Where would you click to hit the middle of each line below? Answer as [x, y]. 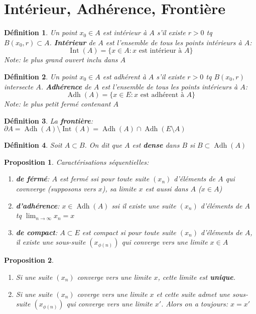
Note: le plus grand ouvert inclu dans [61, 60]
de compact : [37, 232]
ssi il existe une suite [144, 205]
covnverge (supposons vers [56, 189]
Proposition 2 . [29, 260]
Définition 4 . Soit [33, 145]
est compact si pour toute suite [129, 232]
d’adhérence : [38, 205]
